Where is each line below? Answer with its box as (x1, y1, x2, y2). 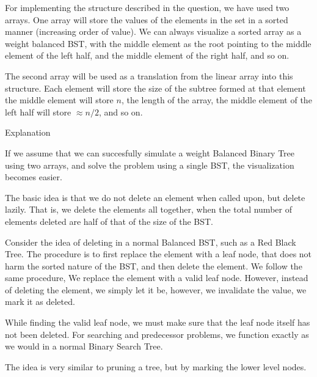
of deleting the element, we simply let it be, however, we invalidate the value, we (5, 283, 307, 296)
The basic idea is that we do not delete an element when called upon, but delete (5, 191, 305, 203)
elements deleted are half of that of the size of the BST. (5, 214, 214, 227)
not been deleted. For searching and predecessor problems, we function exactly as (5, 328, 309, 340)
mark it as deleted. (5, 295, 75, 308)
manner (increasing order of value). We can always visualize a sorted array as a (5, 25, 302, 38)
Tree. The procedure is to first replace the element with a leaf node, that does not (5, 247, 312, 260)
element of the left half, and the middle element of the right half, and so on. (5, 49, 290, 62)
